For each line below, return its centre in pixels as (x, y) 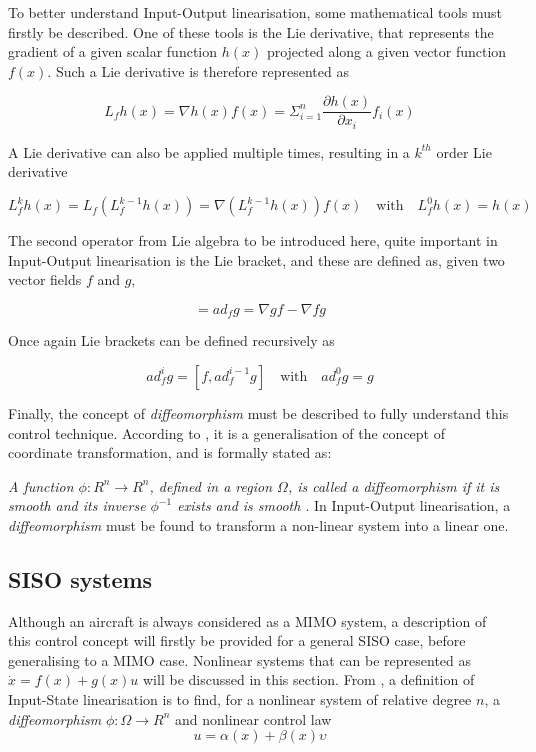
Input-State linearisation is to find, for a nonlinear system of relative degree (240, 699)
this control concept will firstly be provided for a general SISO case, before (237, 640)
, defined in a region (211, 485)
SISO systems (80, 578)
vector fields (45, 279)
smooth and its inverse (77, 505)
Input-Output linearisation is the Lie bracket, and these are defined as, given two (256, 259)
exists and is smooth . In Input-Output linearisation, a (344, 505)
